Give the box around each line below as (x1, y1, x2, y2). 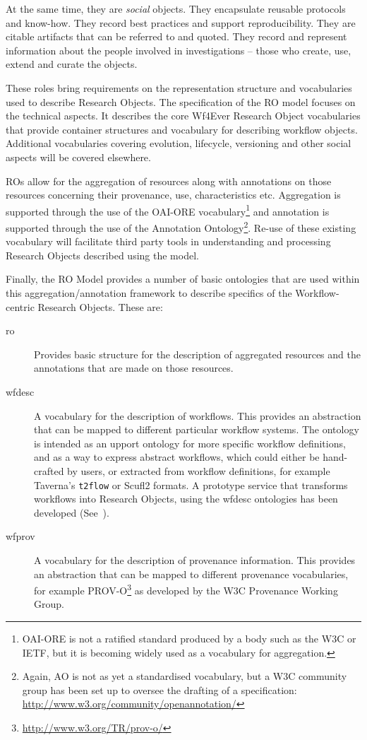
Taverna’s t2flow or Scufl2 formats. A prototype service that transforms (34, 477, 348, 492)
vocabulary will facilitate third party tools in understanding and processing (6, 234, 331, 249)
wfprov (6, 529, 35, 544)
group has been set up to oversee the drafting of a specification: (22, 682, 297, 697)
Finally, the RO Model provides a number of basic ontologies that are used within (6, 271, 360, 286)
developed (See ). (34, 505, 109, 519)
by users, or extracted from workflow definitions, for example (67, 463, 330, 478)
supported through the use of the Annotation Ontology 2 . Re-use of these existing (6, 218, 356, 235)
